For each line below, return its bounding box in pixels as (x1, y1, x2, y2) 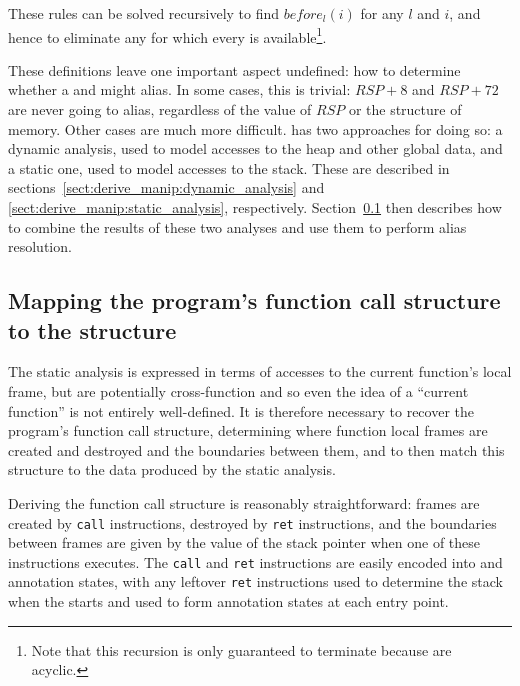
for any (360, 3, 404, 23)
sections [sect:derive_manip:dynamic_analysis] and (8, 177, 325, 198)
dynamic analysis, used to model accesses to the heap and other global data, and (8, 138, 503, 159)
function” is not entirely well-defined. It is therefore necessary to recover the (8, 400, 475, 421)
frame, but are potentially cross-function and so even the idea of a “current (8, 380, 469, 401)
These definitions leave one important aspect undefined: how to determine (8, 59, 461, 80)
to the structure (8, 314, 177, 345)
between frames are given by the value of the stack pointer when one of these (8, 532, 481, 553)
